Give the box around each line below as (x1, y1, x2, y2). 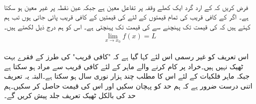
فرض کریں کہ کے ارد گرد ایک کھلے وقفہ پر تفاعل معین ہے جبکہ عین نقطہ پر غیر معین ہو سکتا (4, 1, 248, 12)
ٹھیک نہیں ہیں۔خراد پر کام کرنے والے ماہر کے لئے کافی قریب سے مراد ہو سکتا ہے (4, 61, 244, 71)
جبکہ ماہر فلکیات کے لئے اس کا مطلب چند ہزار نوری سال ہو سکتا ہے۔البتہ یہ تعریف (4, 71, 250, 81)
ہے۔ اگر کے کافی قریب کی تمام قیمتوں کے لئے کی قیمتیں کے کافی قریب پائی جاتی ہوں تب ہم (4, 11, 249, 22)
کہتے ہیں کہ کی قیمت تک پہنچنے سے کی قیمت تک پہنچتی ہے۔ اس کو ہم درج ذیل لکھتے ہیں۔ (4, 21, 251, 31)
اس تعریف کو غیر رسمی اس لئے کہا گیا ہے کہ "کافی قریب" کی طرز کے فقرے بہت (4, 51, 249, 62)
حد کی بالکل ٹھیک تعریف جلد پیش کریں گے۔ (4, 90, 136, 101)
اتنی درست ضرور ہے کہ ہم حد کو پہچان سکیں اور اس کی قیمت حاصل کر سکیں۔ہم (4, 80, 253, 91)
